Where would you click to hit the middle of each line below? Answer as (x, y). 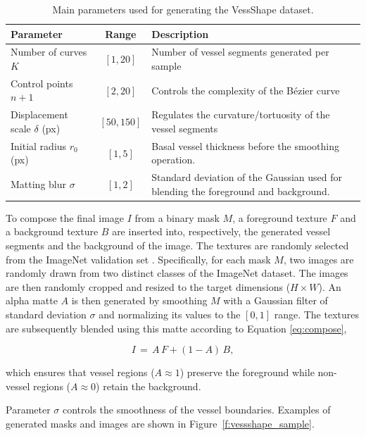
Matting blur (39, 183)
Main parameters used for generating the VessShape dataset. (183, 9)
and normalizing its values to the (170, 314)
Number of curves (49, 52)
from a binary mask (177, 217)
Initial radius (39, 145)
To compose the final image (65, 217)
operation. (173, 160)
